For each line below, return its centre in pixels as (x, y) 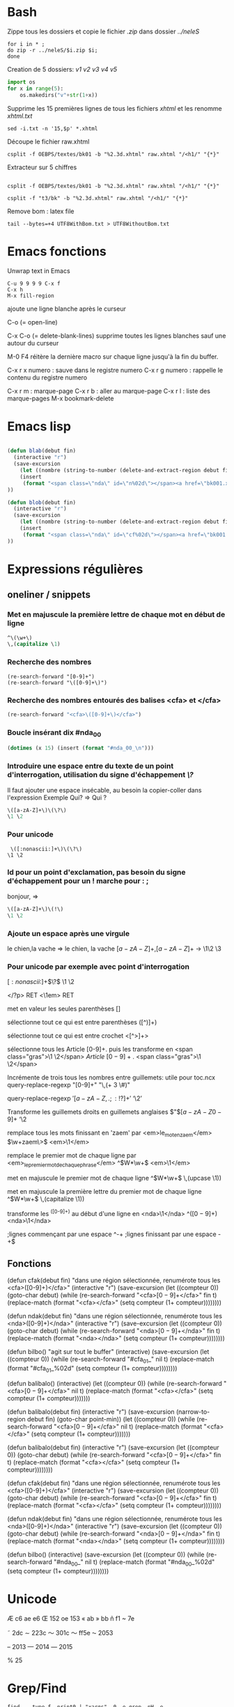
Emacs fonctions (57, 251)
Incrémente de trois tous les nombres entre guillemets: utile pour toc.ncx (111, 1077)
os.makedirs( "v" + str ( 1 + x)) (59, 95)
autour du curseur (33, 343)
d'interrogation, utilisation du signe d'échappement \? (100, 775)
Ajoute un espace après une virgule (69, 933)
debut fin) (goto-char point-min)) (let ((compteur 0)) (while (111, 1419)
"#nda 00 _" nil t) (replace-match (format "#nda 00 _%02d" (134, 1562)
